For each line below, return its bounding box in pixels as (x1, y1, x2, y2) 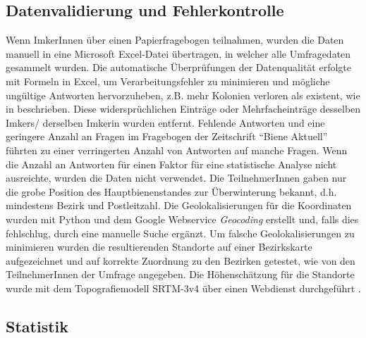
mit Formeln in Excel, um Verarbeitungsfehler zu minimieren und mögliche (6, 73, 330, 88)
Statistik (6, 315, 68, 337)
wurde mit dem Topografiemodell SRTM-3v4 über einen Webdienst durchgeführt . (6, 280, 361, 295)
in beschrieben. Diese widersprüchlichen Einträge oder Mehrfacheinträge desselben (6, 101, 361, 116)
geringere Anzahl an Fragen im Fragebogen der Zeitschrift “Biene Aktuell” (6, 129, 328, 144)
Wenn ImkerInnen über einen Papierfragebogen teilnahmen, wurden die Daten (6, 32, 344, 47)
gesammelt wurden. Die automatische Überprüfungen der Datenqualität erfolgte (6, 60, 351, 75)
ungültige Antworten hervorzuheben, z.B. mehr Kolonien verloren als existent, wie (6, 87, 360, 102)
